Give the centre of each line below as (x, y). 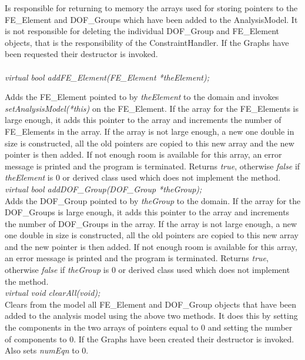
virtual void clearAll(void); (53, 293)
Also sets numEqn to (42, 350)
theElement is (29, 177)
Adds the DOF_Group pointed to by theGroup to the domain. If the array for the (153, 200)
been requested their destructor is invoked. (81, 54)
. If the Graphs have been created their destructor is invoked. (184, 339)
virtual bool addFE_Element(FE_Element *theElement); (107, 77)
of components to (36, 339)
